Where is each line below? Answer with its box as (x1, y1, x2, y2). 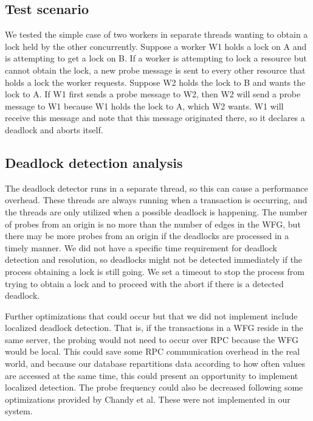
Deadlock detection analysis (5, 153, 183, 172)
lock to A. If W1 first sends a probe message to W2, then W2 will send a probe (5, 88, 301, 100)
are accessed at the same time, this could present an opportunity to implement (5, 369, 298, 381)
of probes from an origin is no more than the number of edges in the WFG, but (5, 217, 301, 230)
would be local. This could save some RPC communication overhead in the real (5, 345, 300, 358)
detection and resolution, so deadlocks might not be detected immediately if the (5, 253, 303, 266)
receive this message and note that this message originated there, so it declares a (5, 111, 305, 124)
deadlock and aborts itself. (5, 123, 103, 136)
